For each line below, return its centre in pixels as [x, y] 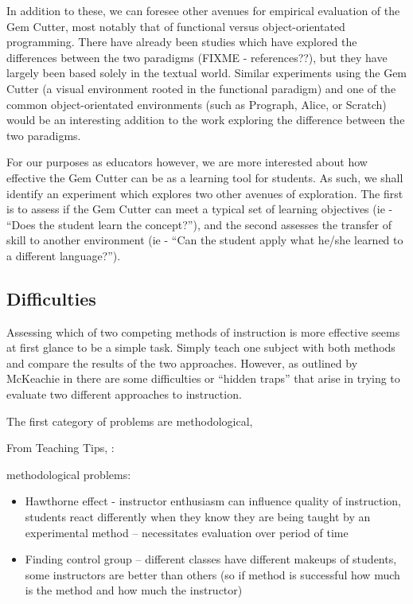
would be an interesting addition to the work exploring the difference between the [206, 120]
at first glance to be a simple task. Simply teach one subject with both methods [201, 347]
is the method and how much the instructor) [134, 590]
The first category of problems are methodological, [130, 421]
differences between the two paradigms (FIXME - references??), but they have [197, 57]
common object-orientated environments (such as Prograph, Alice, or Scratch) [197, 104]
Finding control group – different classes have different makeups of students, [211, 559]
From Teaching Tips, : [60, 448]
